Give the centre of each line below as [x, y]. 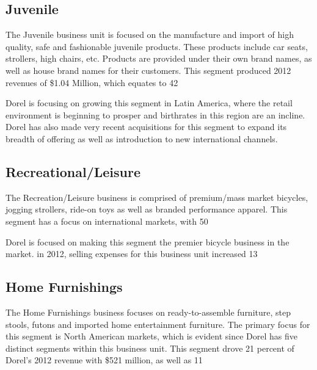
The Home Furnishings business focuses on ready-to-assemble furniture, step [148, 312]
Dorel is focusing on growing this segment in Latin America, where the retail [149, 103]
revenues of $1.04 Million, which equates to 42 [92, 82]
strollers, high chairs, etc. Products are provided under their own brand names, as [159, 58]
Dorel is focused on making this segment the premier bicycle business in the [148, 241]
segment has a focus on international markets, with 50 [107, 221]
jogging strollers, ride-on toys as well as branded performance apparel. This [147, 209]
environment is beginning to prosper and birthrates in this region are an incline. [155, 114]
